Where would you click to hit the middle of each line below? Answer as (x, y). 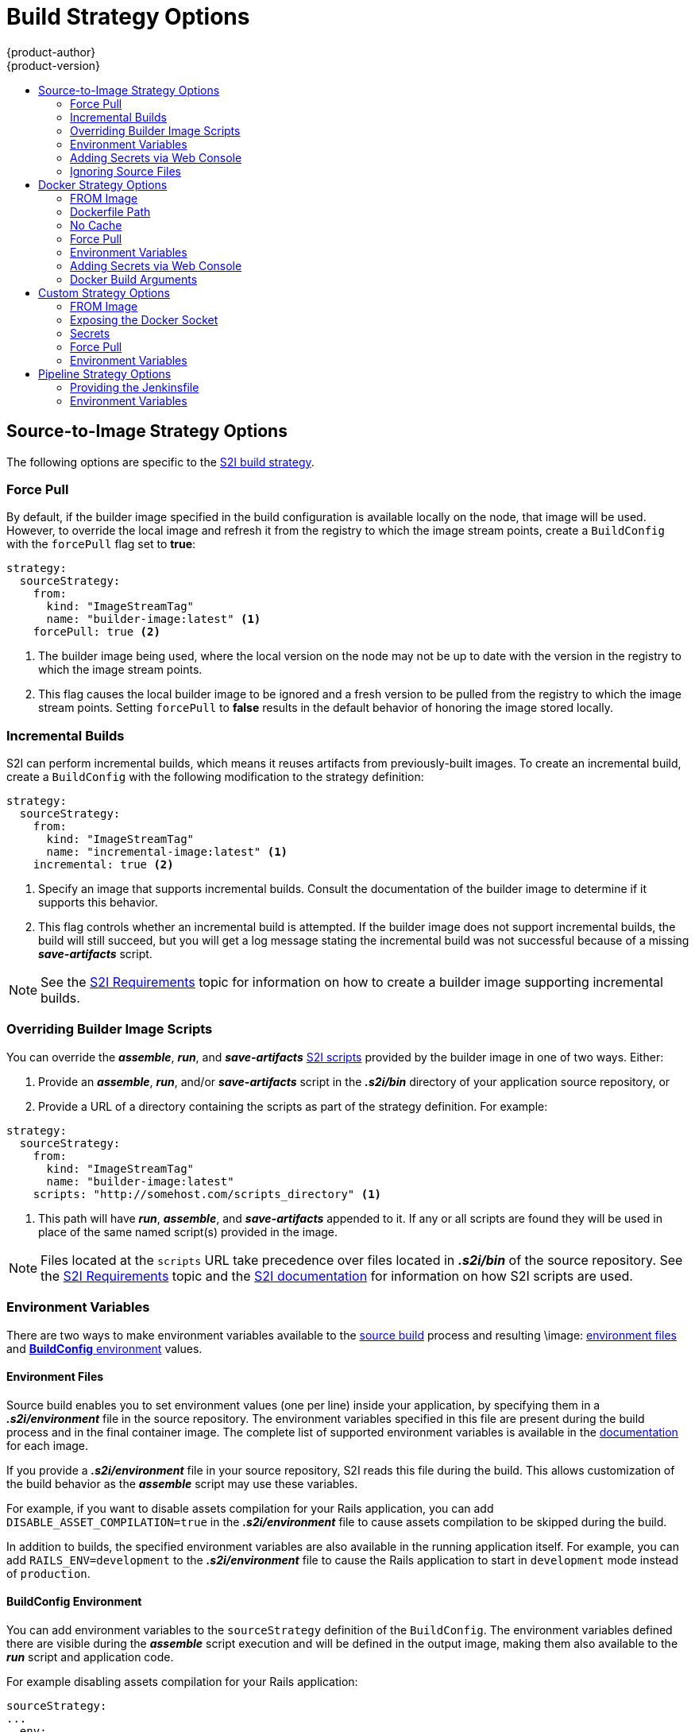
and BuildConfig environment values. (104, 1348)
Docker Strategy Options (103, 184)
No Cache (96, 225)
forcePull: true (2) (97, 632)
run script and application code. (90, 1657)
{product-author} (51, 52)
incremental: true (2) (103, 865)
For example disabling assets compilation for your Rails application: (182, 1682)
